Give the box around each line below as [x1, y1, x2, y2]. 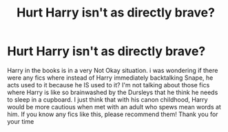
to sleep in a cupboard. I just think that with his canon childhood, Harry [7, 95, 208, 104]
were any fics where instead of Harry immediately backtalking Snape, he [7, 74, 214, 82]
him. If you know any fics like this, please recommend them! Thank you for [7, 110, 218, 118]
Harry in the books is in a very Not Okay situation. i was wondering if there [7, 66, 218, 74]
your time [7, 117, 34, 125]
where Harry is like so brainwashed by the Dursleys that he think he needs [7, 88, 218, 96]
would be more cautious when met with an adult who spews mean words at [7, 102, 222, 111]
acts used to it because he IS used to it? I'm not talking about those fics [7, 80, 210, 89]
